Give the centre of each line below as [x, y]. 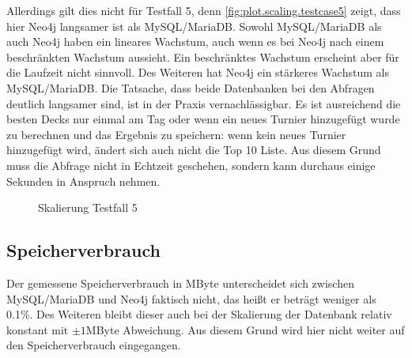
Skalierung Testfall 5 [88, 207]
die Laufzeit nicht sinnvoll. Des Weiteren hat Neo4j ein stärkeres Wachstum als [198, 72]
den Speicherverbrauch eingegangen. [94, 345]
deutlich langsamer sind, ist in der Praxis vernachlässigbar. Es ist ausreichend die [204, 103]
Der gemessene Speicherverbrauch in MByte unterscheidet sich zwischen [180, 283]
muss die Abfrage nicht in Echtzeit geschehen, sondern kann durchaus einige [191, 165]
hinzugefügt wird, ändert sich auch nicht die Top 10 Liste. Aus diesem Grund [194, 150]
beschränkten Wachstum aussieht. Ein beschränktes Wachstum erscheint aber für [203, 57]
